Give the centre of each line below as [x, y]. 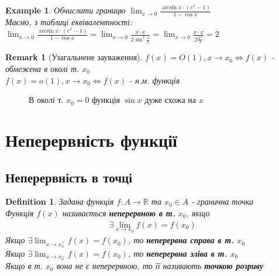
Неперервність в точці [69, 177]
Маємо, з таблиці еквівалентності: [69, 22]
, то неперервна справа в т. [181, 240]
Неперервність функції [91, 139]
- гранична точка [222, 201]
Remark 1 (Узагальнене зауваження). [74, 57]
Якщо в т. [24, 266]
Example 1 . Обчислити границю [66, 10]
